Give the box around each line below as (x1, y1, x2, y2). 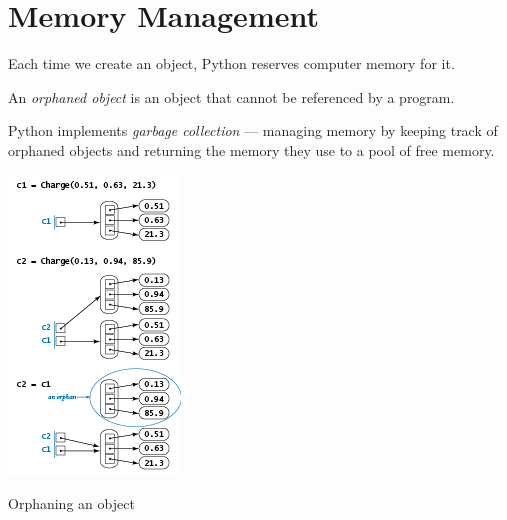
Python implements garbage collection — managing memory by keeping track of (8, 120, 498, 141)
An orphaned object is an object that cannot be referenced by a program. (8, 86, 455, 107)
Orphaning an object (8, 493, 135, 514)
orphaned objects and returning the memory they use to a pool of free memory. (8, 139, 495, 160)
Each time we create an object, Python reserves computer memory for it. (8, 53, 455, 74)
